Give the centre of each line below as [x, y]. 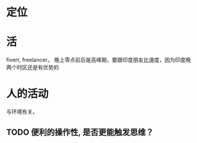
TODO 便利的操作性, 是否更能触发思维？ [80, 132]
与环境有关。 [22, 112]
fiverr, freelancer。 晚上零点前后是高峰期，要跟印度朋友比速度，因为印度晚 [98, 60]
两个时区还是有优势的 [32, 67]
